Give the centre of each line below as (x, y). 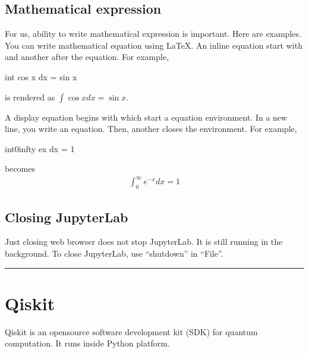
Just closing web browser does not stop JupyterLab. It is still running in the (144, 242)
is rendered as (30, 97)
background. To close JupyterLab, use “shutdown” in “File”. (114, 253)
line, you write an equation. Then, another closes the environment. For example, (151, 129)
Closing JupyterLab (67, 217)
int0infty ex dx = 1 (40, 148)
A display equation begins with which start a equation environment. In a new (146, 117)
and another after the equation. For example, (87, 57)
